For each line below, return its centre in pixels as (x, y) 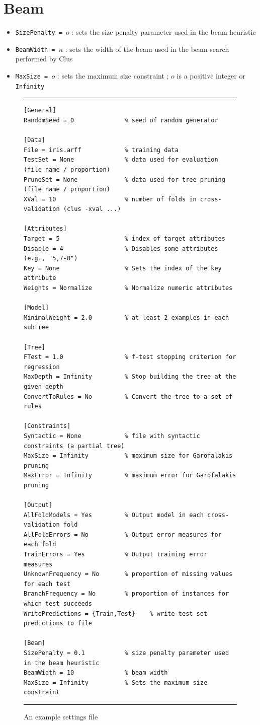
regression (42, 367)
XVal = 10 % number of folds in (110, 199)
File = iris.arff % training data (101, 150)
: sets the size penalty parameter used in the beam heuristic (164, 32)
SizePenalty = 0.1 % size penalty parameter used (126, 653)
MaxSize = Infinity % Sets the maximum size (116, 682)
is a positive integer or (211, 76)
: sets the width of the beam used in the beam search (147, 49)
